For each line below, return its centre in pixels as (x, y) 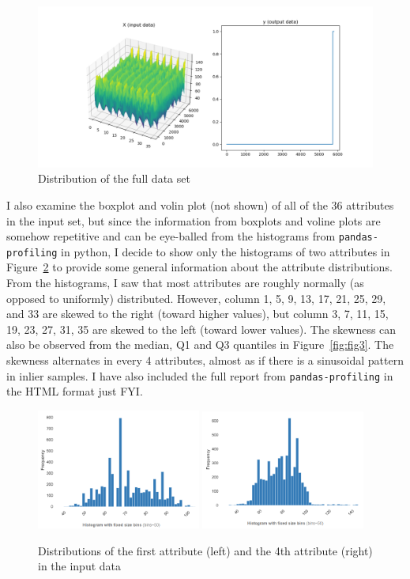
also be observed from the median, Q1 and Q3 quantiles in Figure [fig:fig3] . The (200, 344)
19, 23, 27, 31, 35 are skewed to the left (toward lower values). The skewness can (201, 329)
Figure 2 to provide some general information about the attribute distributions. (199, 267)
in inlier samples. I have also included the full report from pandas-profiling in (200, 375)
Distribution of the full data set (114, 178)
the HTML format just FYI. (75, 391)
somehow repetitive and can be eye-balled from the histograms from (171, 236)
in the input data (80, 566)
